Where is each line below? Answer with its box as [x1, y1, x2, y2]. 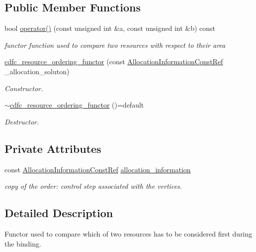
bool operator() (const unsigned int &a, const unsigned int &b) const [4, 23, 216, 33]
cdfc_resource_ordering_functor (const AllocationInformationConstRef [4, 56, 223, 67]
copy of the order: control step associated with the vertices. [4, 181, 182, 191]
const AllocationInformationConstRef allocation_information [4, 164, 191, 174]
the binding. [4, 238, 41, 249]
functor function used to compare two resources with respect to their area [4, 39, 226, 50]
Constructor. [4, 83, 43, 93]
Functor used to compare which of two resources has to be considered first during [4, 228, 253, 239]
